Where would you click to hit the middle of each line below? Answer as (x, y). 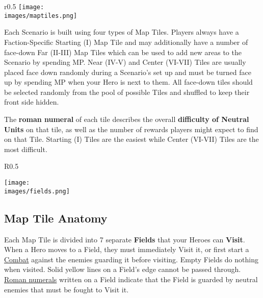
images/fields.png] (37, 191)
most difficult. (26, 149)
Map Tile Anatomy (56, 218)
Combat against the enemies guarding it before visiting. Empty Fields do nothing (131, 259)
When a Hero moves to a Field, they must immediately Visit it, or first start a (127, 249)
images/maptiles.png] (41, 16)
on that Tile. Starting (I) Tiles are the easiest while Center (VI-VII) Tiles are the (131, 139)
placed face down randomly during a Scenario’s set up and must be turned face (128, 72)
